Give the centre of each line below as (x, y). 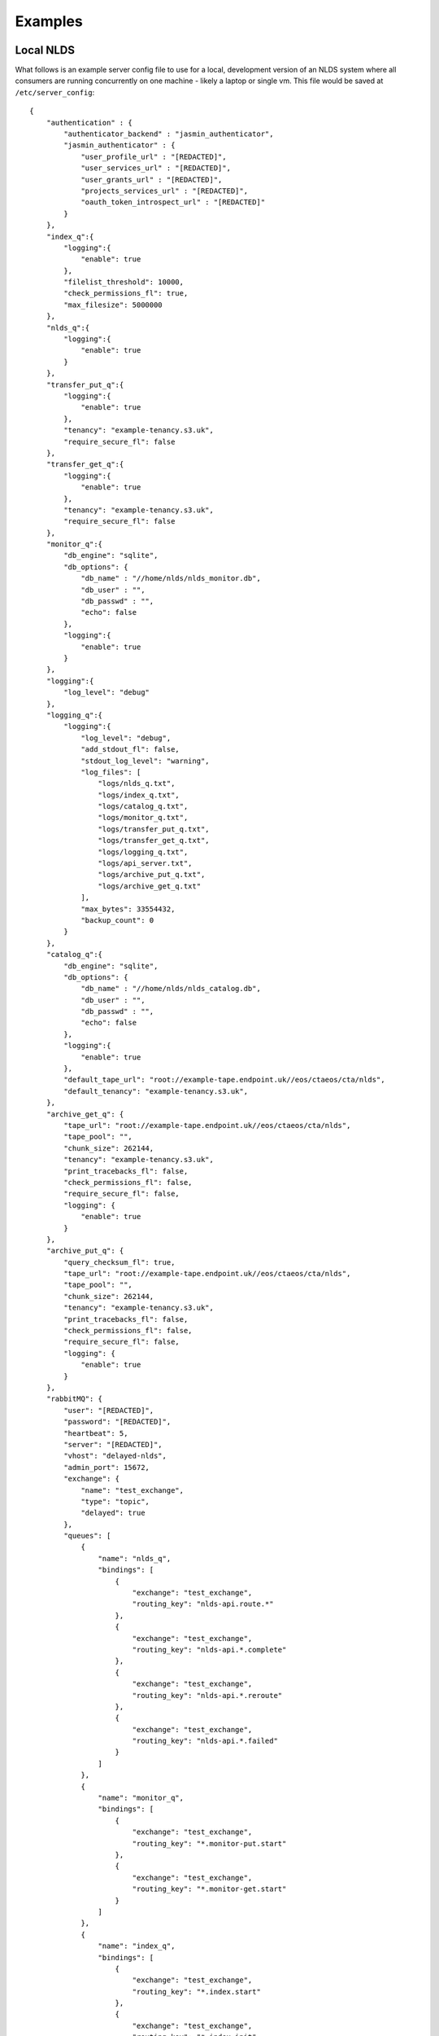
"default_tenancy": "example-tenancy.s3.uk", (156, 1091)
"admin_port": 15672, (107, 1467)
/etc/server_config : (55, 92)
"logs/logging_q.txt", (143, 852)
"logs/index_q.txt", (139, 795)
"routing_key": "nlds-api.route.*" (203, 1604)
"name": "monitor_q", (141, 1798)
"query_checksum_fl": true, (120, 1262)
